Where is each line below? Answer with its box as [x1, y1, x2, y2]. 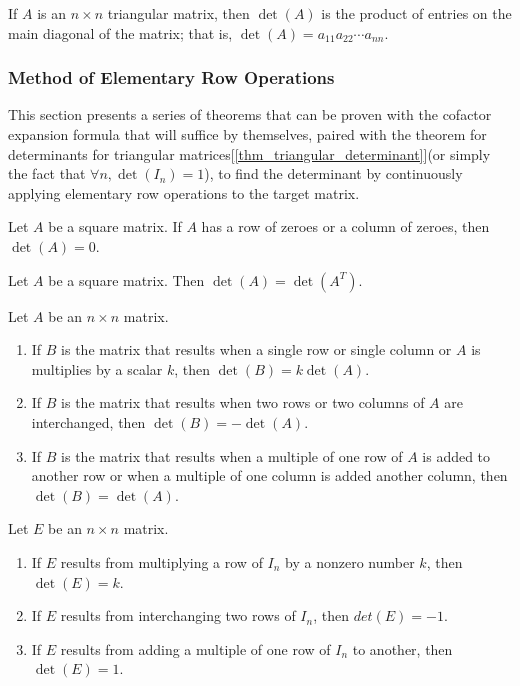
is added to [422, 445, 491, 466]
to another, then [352, 638, 453, 659]
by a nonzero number [285, 551, 415, 572]
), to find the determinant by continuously [204, 163, 463, 184]
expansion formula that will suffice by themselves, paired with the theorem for [8, 124, 487, 144]
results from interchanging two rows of [60, 605, 296, 626]
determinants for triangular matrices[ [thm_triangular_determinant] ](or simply [8, 143, 491, 164]
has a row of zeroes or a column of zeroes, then [201, 216, 490, 237]
